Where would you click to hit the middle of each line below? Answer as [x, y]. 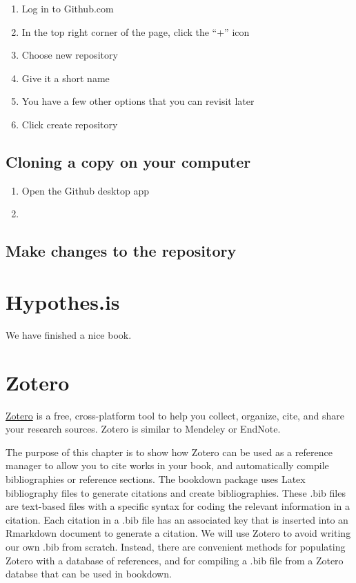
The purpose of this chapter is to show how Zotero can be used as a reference [169, 452]
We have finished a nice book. [69, 334]
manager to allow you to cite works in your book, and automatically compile [167, 465]
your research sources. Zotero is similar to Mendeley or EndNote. [143, 429]
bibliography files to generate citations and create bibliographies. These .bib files [176, 492]
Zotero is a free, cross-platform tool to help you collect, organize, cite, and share [175, 415]
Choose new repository [70, 55]
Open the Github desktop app [85, 190]
